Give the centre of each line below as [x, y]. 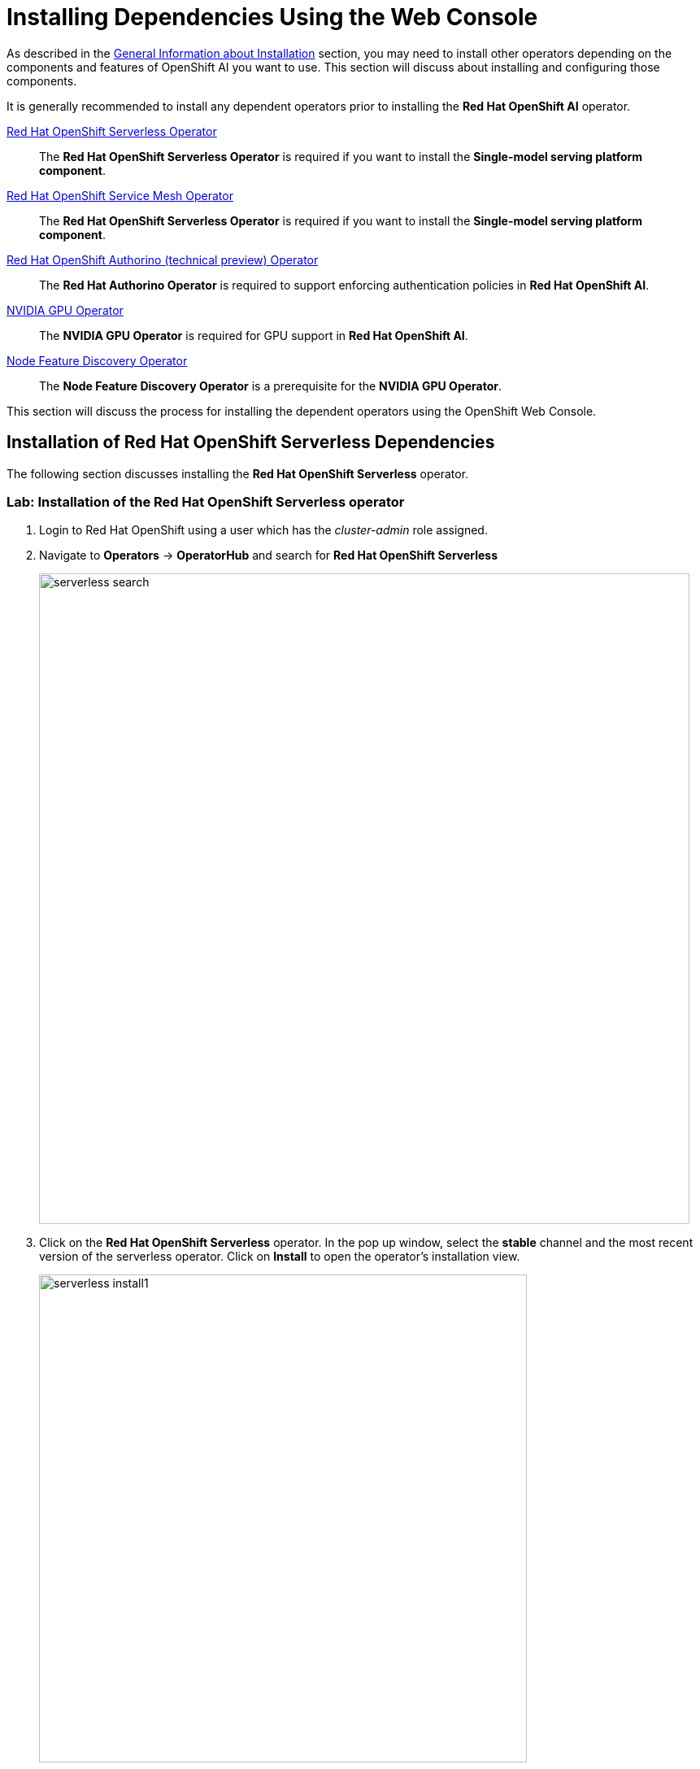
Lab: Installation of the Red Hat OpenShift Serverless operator [206, 501]
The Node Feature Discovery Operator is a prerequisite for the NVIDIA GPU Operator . [271, 386]
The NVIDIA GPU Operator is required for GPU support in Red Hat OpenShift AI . [254, 335]
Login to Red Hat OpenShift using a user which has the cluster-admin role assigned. [263, 530]
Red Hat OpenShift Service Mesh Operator [120, 195]
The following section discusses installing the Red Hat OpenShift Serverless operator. [238, 473]
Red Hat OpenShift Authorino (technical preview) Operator [163, 259]
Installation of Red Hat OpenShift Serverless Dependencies [251, 442]
